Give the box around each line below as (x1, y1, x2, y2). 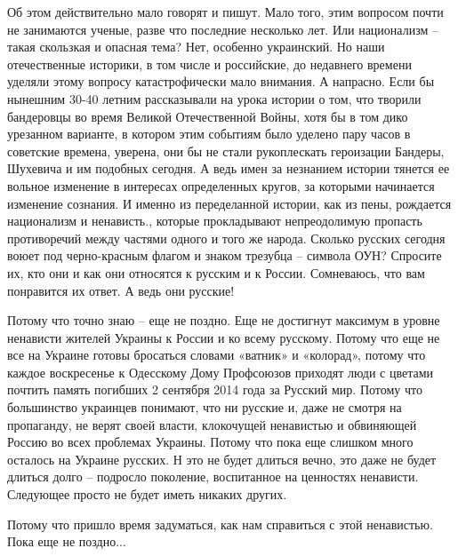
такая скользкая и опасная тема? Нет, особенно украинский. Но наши (7, 37, 385, 56)
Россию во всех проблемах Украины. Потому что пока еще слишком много (7, 433, 414, 451)
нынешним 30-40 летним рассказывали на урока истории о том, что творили (7, 89, 422, 107)
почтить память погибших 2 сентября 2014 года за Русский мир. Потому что (7, 380, 422, 399)
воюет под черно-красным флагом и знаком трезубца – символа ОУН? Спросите (7, 246, 442, 265)
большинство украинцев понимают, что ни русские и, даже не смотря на (7, 398, 402, 417)
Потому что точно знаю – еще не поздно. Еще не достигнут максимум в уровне (7, 311, 440, 330)
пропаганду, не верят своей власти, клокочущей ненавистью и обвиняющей (7, 415, 417, 433)
